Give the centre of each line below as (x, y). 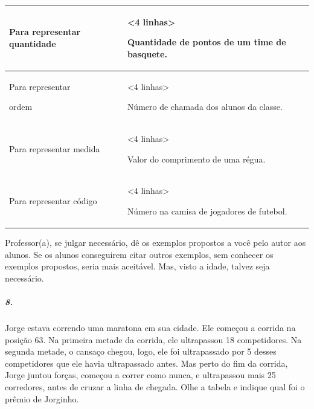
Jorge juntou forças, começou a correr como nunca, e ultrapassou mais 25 (140, 375)
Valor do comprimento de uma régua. (196, 159)
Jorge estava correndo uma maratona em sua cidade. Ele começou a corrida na (150, 328)
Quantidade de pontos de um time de (207, 42)
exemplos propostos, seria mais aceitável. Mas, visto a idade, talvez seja (137, 266)
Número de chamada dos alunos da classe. (205, 107)
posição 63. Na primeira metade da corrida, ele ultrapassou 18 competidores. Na (153, 339)
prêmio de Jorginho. (42, 398)
